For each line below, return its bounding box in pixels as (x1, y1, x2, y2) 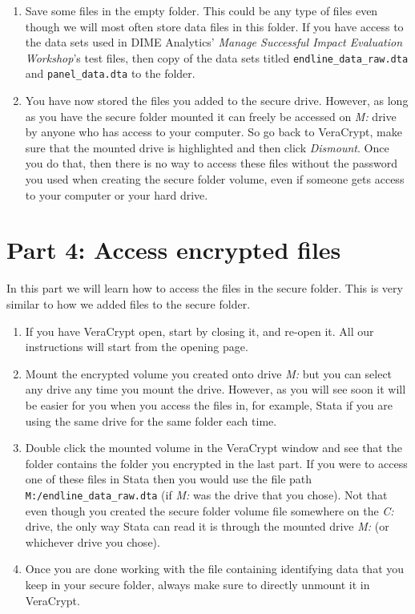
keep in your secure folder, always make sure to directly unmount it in (25, 576, 370, 592)
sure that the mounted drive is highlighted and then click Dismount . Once (25, 139, 389, 156)
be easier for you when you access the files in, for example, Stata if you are (25, 396, 393, 413)
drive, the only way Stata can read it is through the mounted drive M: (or (25, 518, 389, 535)
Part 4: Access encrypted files (6, 233, 341, 266)
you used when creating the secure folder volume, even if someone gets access (25, 171, 405, 188)
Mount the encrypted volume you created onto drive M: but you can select (25, 365, 393, 382)
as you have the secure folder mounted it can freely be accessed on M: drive (25, 107, 397, 124)
